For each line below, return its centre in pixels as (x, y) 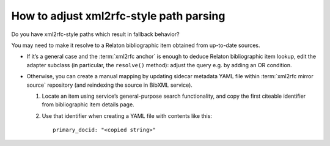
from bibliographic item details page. (88, 104)
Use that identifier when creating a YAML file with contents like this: (127, 115)
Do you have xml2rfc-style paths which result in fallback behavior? (95, 34)
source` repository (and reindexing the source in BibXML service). (109, 85)
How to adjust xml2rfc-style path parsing (118, 16)
